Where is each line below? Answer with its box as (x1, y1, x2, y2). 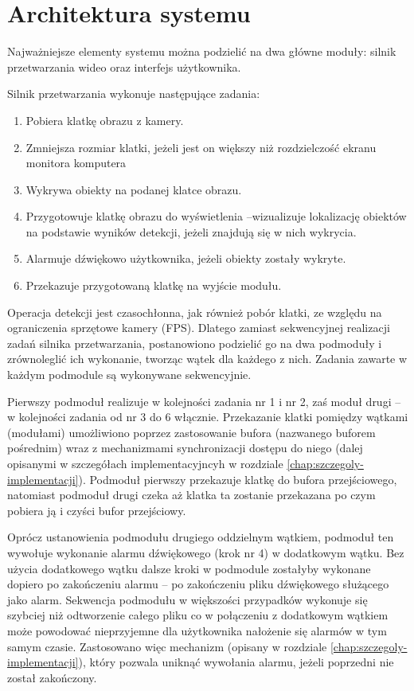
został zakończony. (7, 669, 97, 685)
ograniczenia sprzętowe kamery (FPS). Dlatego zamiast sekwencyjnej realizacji (7, 319, 390, 336)
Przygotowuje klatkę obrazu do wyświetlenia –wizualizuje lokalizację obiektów (25, 208, 407, 224)
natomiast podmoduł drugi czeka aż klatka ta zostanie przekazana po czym (7, 486, 376, 503)
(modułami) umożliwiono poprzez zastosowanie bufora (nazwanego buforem (7, 424, 376, 440)
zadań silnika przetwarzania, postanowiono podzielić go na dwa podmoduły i (7, 334, 382, 351)
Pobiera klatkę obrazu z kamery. (25, 111, 184, 128)
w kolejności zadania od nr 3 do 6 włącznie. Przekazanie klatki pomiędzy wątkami (7, 408, 408, 425)
